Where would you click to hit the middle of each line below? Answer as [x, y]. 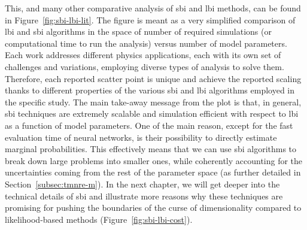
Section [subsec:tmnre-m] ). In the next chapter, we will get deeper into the [142, 184]
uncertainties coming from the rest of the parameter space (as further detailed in [153, 172]
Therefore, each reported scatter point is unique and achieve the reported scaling [153, 78]
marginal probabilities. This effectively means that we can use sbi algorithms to [151, 149]
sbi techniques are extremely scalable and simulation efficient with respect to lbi [152, 114]
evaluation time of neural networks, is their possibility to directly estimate [141, 137]
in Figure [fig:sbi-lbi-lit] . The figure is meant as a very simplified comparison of [150, 19]
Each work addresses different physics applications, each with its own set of [143, 55]
